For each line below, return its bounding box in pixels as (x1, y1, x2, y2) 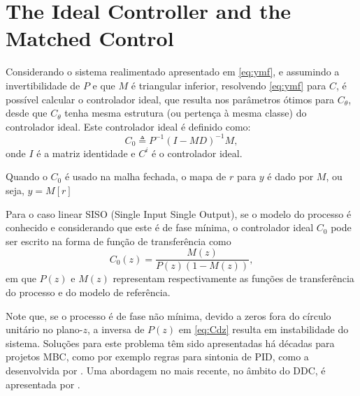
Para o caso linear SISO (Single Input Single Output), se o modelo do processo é (6, 206, 352, 221)
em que (6, 271, 36, 286)
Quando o (6, 169, 48, 184)
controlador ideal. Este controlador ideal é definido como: (6, 119, 251, 133)
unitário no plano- (6, 322, 83, 337)
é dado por (267, 169, 314, 184)
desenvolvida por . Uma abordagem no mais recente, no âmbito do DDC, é (6, 362, 326, 377)
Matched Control (6, 24, 174, 52)
